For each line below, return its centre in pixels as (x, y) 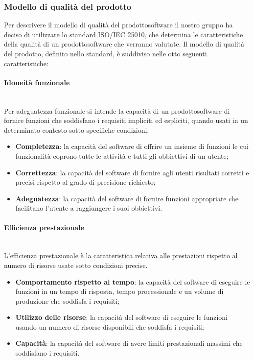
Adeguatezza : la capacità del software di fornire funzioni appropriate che (127, 198)
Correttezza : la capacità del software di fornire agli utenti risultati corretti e (132, 172)
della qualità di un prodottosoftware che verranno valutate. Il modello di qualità (124, 44)
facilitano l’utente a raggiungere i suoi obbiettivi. (89, 208)
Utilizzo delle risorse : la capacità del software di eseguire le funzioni (121, 317)
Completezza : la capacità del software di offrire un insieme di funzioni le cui (132, 146)
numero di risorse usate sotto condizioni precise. (76, 265)
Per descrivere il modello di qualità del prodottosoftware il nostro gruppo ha (118, 25)
